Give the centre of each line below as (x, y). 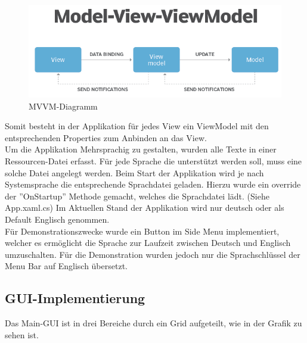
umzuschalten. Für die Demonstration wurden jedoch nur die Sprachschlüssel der (153, 254)
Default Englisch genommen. (57, 219)
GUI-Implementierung (75, 298)
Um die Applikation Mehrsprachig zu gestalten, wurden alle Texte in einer (141, 149)
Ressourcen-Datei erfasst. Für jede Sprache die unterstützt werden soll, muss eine (153, 160)
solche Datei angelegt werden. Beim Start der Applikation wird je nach (134, 172)
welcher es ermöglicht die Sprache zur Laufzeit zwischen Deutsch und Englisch (148, 243)
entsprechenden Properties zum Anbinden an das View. (106, 137)
